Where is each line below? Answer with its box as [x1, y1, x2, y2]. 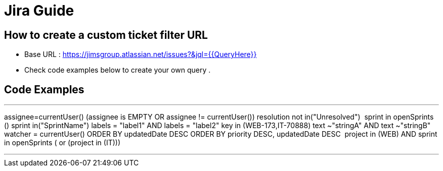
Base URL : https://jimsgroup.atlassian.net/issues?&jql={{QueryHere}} [24, 50, 257, 59]
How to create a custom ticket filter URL [4, 28, 208, 41]
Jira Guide [4, 2, 74, 19]
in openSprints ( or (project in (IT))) [4, 138, 121, 147]
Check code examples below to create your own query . [24, 66, 211, 75]
